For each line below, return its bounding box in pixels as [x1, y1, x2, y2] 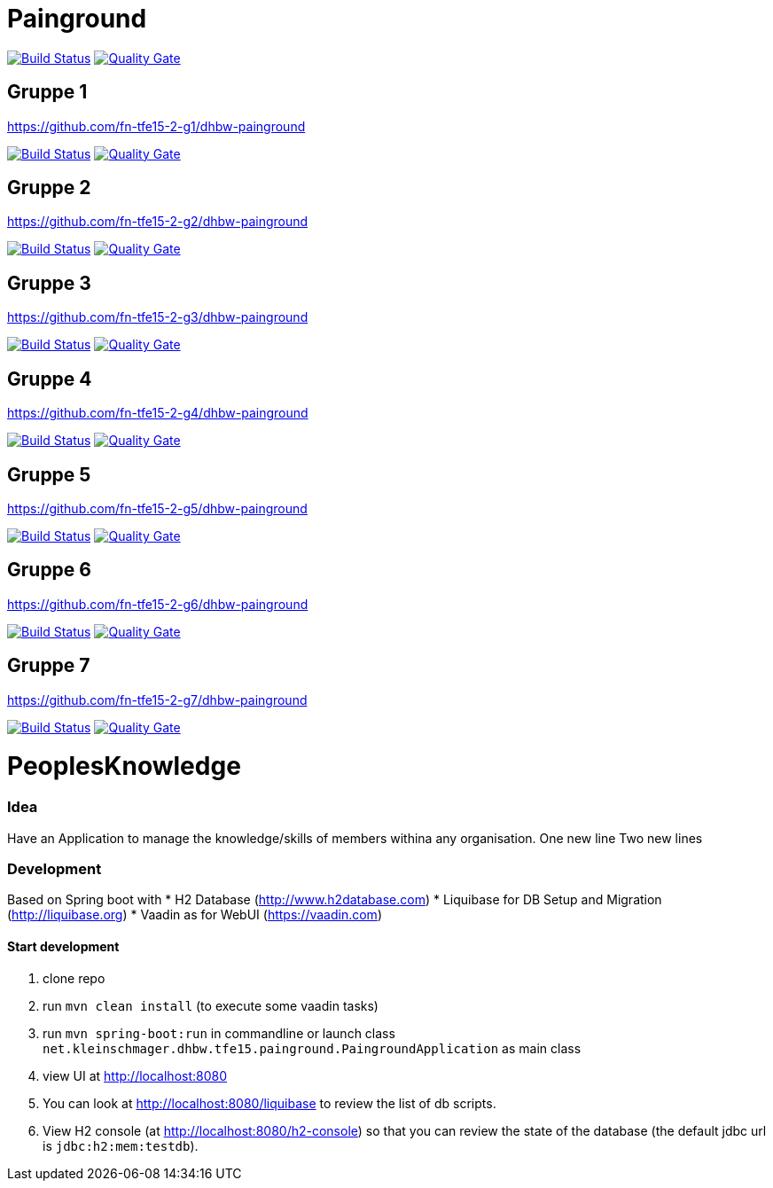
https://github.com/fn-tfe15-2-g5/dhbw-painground [7, 500, 308, 516]
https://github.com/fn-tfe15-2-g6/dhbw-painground [7, 596, 308, 612]
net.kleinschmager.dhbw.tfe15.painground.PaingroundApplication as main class [43, 1040, 582, 1056]
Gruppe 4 [7, 367, 92, 390]
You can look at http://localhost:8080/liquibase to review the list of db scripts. [43, 1095, 496, 1111]
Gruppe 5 [7, 463, 91, 486]
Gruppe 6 [7, 559, 91, 582]
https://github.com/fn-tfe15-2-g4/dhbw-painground [7, 405, 308, 421]
